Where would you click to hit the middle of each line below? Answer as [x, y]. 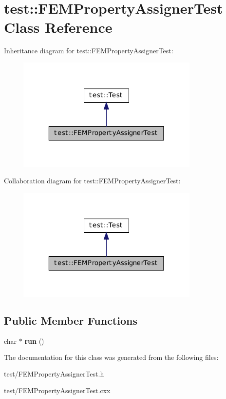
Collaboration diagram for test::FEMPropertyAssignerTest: [92, 180]
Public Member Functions [71, 321]
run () [34, 341]
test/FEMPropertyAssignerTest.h [54, 374]
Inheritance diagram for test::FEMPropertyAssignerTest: [89, 51]
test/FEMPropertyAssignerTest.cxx [57, 390]
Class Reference [58, 27]
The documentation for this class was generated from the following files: [111, 357]
